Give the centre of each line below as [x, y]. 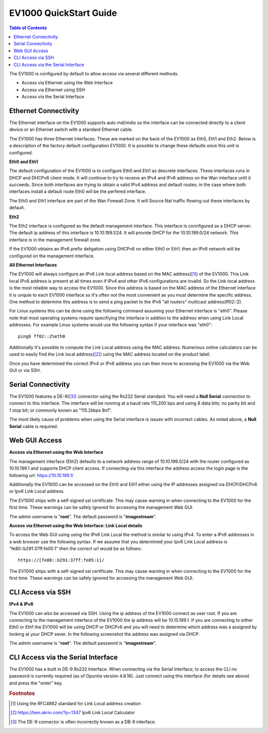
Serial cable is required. [33, 426]
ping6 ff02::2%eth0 [42, 336]
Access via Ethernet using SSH [53, 90]
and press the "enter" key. [36, 683]
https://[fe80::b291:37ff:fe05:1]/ [61, 560]
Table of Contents [28, 28]
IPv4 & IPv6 [21, 604]
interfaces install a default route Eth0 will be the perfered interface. [78, 191]
